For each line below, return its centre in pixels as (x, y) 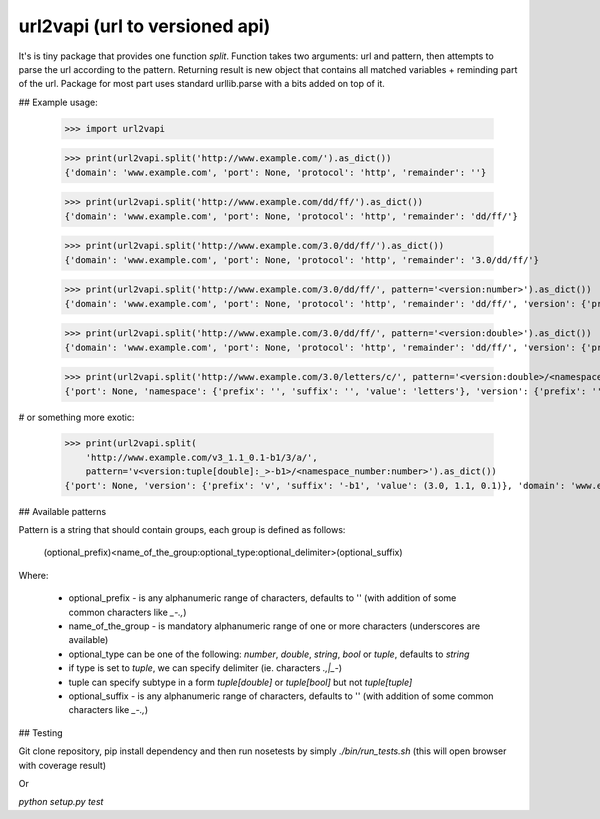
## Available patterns (62, 511)
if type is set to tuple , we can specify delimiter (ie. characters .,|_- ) (205, 668)
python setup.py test (61, 802)
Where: (33, 575)
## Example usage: (58, 102)
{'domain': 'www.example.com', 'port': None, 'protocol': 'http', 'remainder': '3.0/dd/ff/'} (302, 259)
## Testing (40, 732)
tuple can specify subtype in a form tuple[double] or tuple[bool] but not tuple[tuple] (240, 682)
